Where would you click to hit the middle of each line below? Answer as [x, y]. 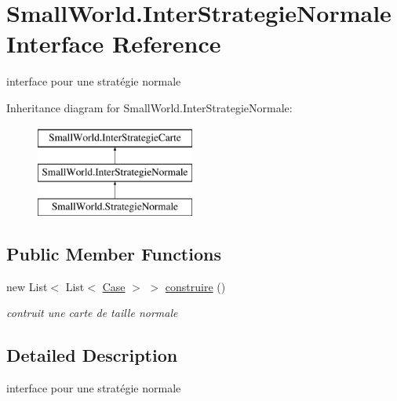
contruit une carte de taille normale [92, 313]
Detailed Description [92, 355]
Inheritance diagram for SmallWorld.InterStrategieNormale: [149, 107]
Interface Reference [114, 44]
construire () [195, 286]
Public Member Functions [114, 253]
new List [27, 286]
